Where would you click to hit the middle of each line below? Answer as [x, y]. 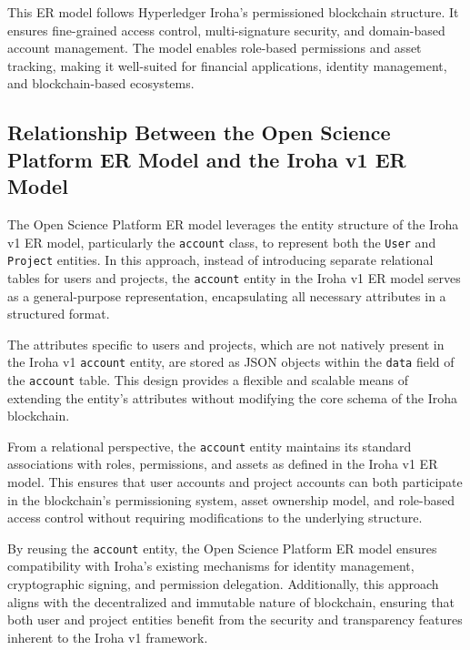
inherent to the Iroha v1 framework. [108, 637]
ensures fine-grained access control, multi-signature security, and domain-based [226, 30]
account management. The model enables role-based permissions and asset [215, 48]
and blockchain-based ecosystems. [101, 83]
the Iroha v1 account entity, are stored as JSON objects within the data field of [231, 362]
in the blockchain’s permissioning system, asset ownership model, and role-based [231, 499]
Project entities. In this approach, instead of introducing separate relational [220, 260]
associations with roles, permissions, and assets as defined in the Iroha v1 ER [223, 464]
